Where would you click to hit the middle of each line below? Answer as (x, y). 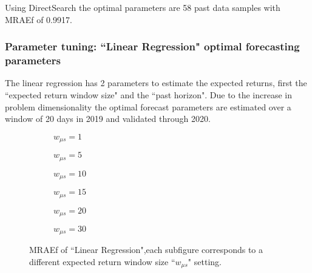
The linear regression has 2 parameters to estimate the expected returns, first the (156, 83)
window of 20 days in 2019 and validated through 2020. (108, 119)
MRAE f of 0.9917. (39, 19)
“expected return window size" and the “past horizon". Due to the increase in (149, 94)
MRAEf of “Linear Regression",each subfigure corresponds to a (146, 250)
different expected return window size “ (102, 262)
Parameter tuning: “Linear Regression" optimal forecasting (152, 46)
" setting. (205, 262)
